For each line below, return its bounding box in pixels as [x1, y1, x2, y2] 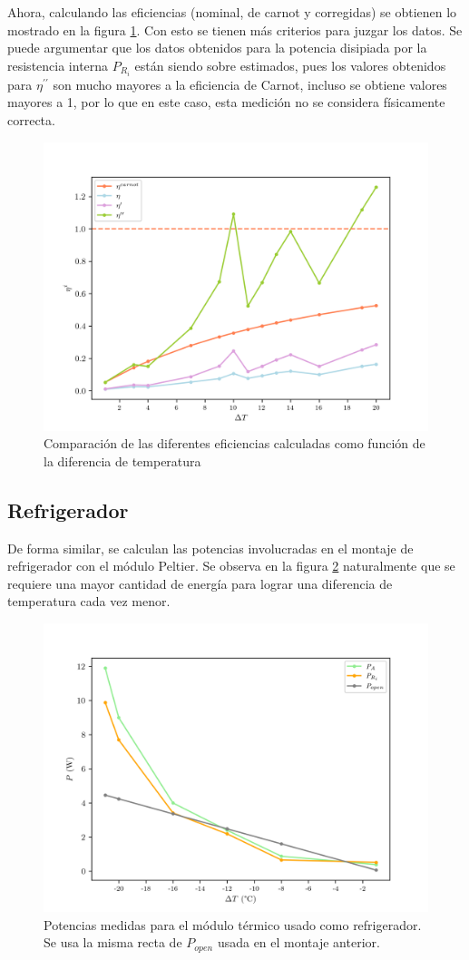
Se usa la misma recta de [44, 933, 182, 952]
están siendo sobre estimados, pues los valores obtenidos [134, 55, 446, 74]
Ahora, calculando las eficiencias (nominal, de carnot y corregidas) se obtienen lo [7, 3, 457, 21]
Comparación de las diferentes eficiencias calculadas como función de [44, 434, 425, 453]
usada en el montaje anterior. [217, 933, 380, 952]
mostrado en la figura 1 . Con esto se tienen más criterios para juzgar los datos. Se [7, 20, 463, 39]
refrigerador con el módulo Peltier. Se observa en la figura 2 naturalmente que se [7, 556, 455, 575]
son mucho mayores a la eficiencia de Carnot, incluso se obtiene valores [53, 74, 447, 93]
